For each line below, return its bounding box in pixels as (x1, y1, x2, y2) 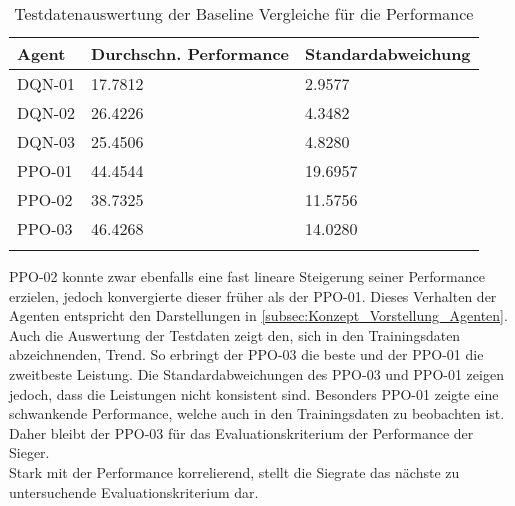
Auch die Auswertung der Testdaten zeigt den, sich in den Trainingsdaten (9, 324, 461, 345)
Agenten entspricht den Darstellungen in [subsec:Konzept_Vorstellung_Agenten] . (9, 305, 508, 326)
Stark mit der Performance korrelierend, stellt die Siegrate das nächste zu (9, 461, 460, 482)
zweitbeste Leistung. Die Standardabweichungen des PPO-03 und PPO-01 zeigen (9, 363, 504, 384)
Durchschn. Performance (91, 42, 290, 65)
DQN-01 (17, 72, 76, 95)
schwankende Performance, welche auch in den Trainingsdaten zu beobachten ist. (9, 403, 505, 424)
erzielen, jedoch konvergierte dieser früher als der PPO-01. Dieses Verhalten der (9, 285, 497, 306)
